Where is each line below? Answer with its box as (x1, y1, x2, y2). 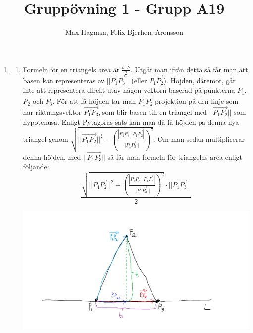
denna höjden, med (23, 151, 81, 162)
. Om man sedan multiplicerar (153, 133, 245, 144)
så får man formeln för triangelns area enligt (107, 151, 242, 162)
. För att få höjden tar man (52, 96, 136, 106)
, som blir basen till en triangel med (98, 106, 207, 117)
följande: (23, 161, 49, 172)
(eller (131, 75, 147, 85)
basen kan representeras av (23, 75, 105, 85)
